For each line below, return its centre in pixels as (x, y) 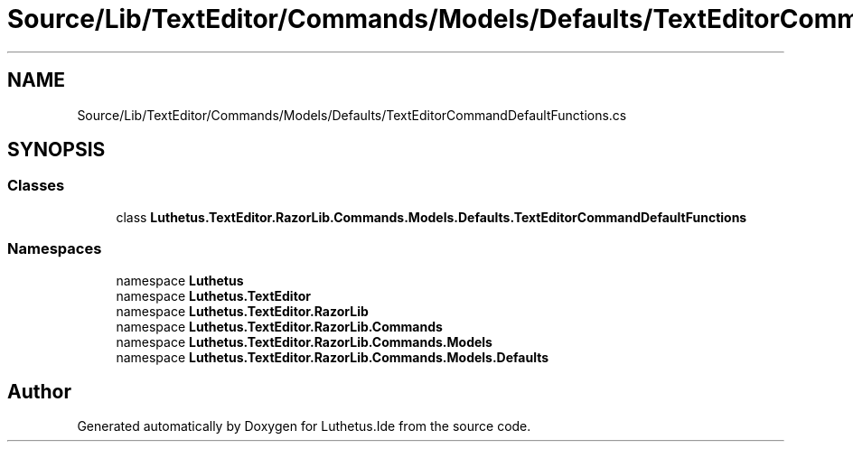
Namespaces (55, 249)
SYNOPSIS (56, 150)
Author (39, 391)
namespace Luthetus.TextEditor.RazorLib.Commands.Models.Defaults (333, 357)
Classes (36, 186)
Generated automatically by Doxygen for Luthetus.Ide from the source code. (304, 426)
